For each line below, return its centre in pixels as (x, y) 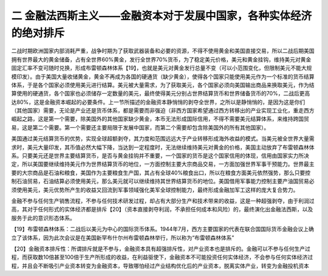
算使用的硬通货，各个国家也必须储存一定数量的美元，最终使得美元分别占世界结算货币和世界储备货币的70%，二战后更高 (161, 94)
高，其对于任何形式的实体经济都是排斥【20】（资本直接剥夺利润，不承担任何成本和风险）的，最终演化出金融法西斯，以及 (162, 209)
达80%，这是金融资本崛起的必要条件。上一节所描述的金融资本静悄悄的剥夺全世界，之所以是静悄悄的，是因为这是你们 (158, 102)
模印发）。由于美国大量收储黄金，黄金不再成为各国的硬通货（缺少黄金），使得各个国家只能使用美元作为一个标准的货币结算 (163, 77)
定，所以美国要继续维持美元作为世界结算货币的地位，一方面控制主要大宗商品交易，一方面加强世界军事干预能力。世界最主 (163, 164)
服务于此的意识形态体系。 (43, 218)
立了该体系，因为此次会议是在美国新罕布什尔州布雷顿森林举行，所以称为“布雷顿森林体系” (123, 238)
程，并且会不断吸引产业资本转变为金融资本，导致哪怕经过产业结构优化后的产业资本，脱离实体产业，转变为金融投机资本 (160, 266)
